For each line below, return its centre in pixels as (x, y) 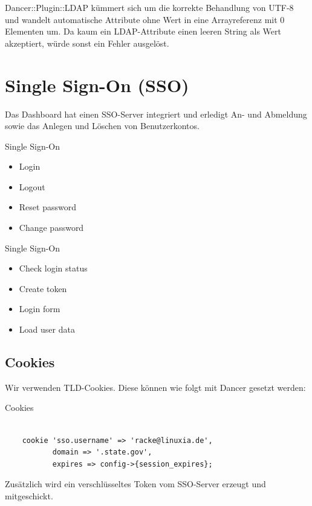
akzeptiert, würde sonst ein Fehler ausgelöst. (87, 43)
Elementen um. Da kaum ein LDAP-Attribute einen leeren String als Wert (143, 31)
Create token (43, 288)
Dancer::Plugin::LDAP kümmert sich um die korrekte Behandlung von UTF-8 (149, 7)
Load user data (47, 329)
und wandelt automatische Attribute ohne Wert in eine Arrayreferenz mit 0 (145, 19)
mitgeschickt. (29, 495)
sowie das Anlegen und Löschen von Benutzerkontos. (102, 126)
